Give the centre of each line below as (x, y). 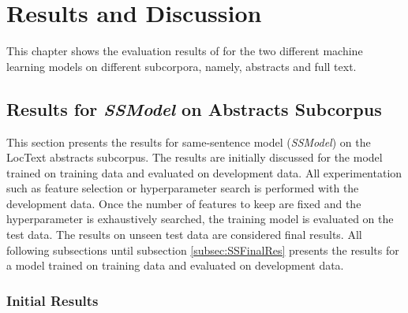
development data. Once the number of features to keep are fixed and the (184, 203)
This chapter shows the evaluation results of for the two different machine (185, 51)
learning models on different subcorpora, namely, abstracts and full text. (182, 66)
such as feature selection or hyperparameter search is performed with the (183, 188)
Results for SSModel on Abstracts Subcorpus (194, 108)
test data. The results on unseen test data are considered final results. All (184, 235)
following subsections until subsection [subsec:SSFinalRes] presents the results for (203, 250)
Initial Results (52, 300)
